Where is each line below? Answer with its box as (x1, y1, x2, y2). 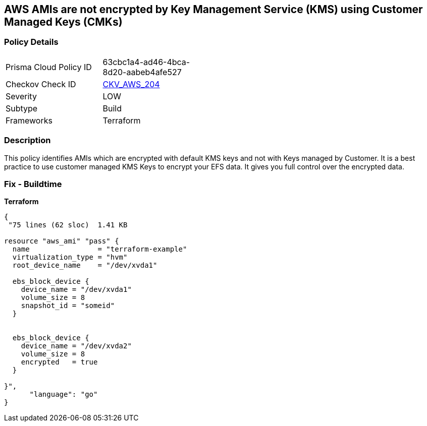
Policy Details (4, 37, 59, 47)
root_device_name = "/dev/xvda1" (12, 261, 157, 270)
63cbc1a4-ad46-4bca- (102, 56, 190, 67)
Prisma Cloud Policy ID (6, 62, 92, 72)
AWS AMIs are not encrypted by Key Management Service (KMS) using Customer (4, 3, 423, 16)
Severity (6, 91, 37, 101)
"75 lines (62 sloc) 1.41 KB (8, 221, 128, 229)
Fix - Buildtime (4, 178, 62, 189)
